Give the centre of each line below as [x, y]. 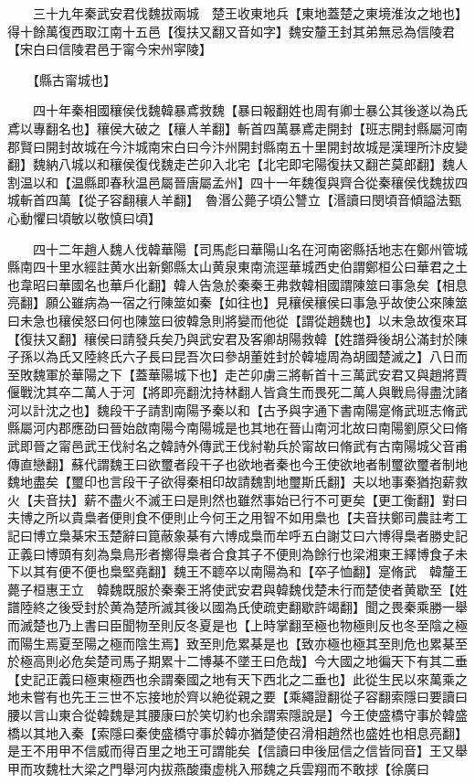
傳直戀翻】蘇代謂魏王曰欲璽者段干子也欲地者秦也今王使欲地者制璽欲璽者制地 [237, 463]
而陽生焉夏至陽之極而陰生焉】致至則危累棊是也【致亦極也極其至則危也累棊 [231, 643]
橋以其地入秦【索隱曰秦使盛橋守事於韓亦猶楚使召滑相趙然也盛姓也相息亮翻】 [237, 732]
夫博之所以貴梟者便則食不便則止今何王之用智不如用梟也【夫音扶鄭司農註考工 [237, 517]
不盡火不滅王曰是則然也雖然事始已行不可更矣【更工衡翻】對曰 [282, 499]
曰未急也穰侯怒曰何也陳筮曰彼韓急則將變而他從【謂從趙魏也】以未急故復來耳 [237, 320]
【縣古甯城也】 [74, 79]
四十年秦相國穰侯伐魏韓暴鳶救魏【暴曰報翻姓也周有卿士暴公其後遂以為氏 [250, 110]
